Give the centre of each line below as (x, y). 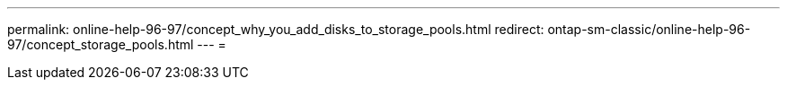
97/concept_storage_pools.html (101, 44)
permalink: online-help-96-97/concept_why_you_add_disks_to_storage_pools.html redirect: (276, 29)
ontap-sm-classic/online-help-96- (649, 29)
